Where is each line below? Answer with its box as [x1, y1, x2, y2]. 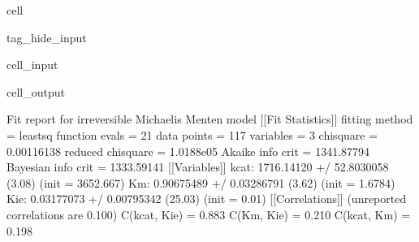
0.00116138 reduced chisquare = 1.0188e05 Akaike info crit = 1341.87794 [6, 142, 370, 159]
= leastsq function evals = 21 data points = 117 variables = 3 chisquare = [6, 126, 378, 143]
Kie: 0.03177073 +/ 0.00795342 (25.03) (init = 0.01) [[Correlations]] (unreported [6, 190, 407, 207]
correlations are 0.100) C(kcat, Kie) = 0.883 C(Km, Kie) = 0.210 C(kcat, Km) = [6, 205, 411, 223]
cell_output [6, 83, 65, 100]
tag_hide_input [6, 28, 87, 45]
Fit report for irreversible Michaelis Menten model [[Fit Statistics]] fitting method [6, 110, 413, 127]
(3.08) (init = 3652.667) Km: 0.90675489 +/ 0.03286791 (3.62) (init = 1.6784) [6, 174, 395, 191]
